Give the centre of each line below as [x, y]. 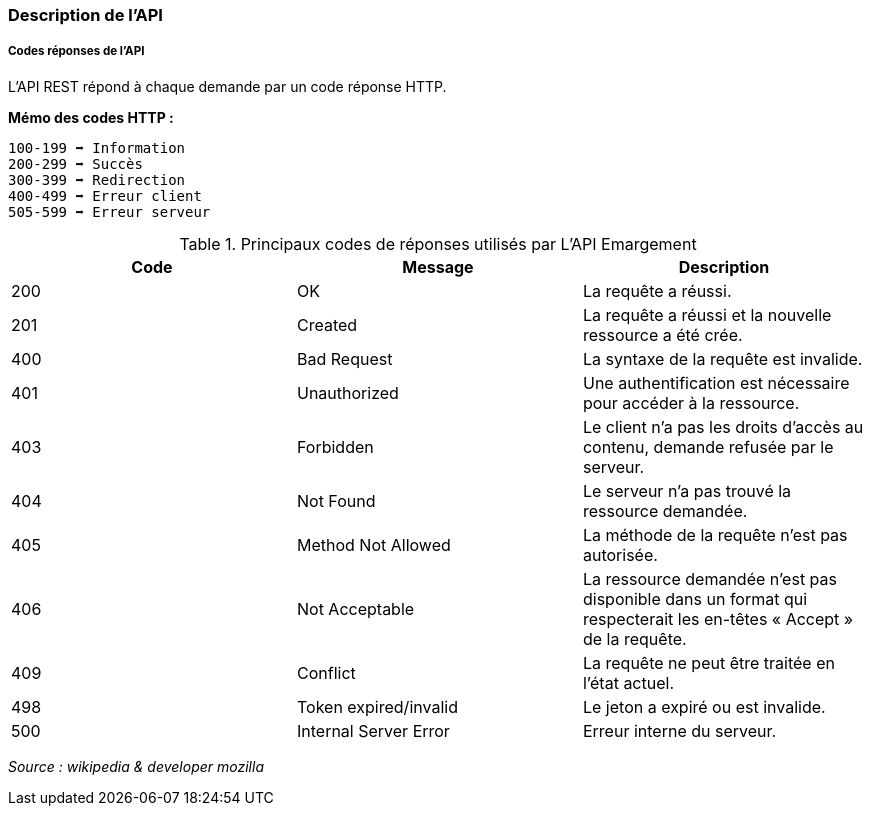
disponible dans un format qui [695, 598]
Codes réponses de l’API [76, 51]
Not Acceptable [355, 608]
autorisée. [620, 554]
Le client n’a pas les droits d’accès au [723, 426]
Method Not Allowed [373, 544]
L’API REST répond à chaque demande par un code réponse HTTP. [227, 86]
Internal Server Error [373, 730]
